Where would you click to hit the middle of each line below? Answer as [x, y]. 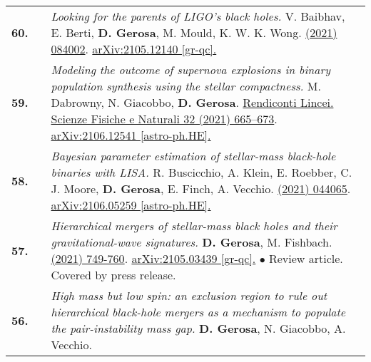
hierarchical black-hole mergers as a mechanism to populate [198, 312]
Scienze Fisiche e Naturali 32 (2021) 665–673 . [164, 119]
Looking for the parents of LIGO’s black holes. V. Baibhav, [198, 16]
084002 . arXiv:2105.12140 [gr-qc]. [134, 49]
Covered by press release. [113, 275]
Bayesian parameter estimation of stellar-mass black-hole [193, 156]
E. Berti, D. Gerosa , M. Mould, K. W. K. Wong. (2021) [194, 32]
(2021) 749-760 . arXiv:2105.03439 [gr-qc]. [153, 258]
